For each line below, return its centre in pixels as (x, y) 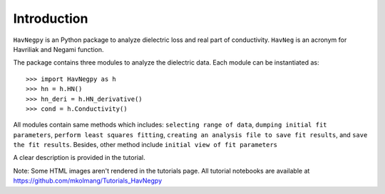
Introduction (51, 18)
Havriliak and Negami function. (58, 49)
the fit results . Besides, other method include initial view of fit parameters (145, 145)
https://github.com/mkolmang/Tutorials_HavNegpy (88, 180)
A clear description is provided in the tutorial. (79, 158)
